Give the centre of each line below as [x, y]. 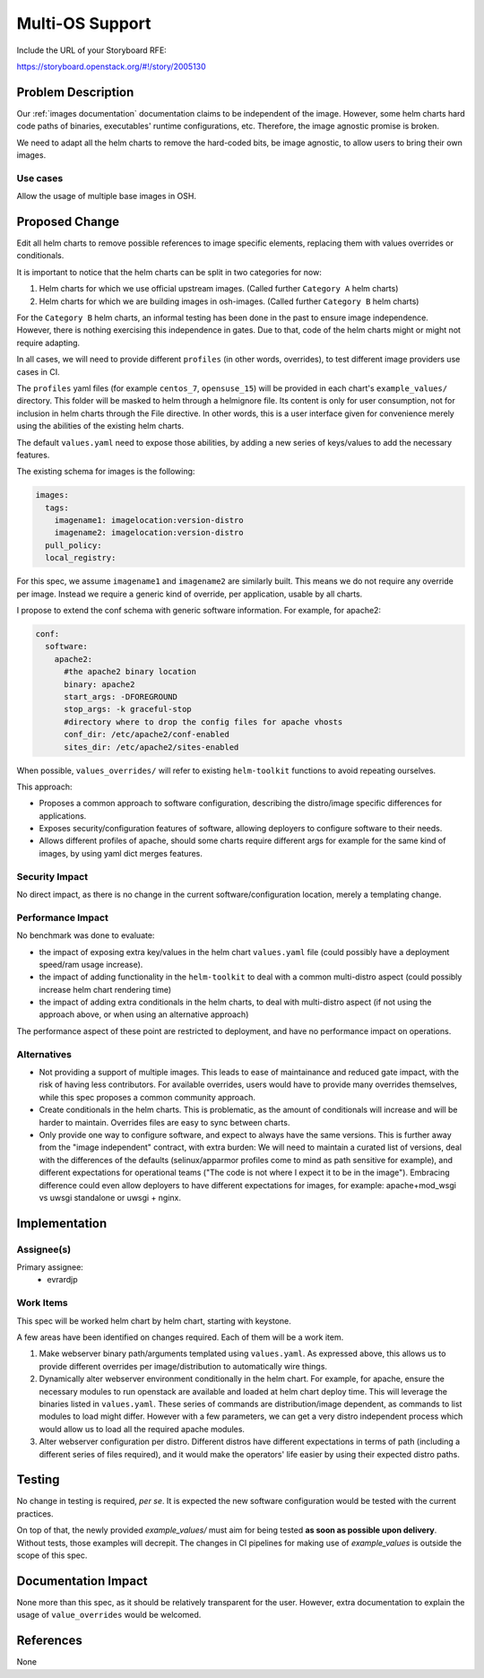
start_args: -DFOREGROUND [121, 696]
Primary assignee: [50, 1267]
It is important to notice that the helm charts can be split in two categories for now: [169, 272]
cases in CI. [38, 371]
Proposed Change [68, 221]
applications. [63, 815]
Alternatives [44, 1054]
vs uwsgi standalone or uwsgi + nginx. [110, 1197]
